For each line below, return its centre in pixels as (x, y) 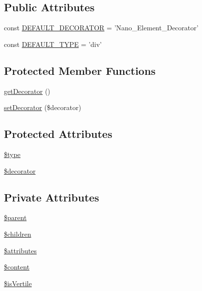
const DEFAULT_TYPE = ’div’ (53, 44)
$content (17, 267)
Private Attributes (52, 197)
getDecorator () (27, 91)
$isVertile (18, 283)
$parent (15, 217)
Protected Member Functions (80, 70)
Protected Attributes (58, 134)
